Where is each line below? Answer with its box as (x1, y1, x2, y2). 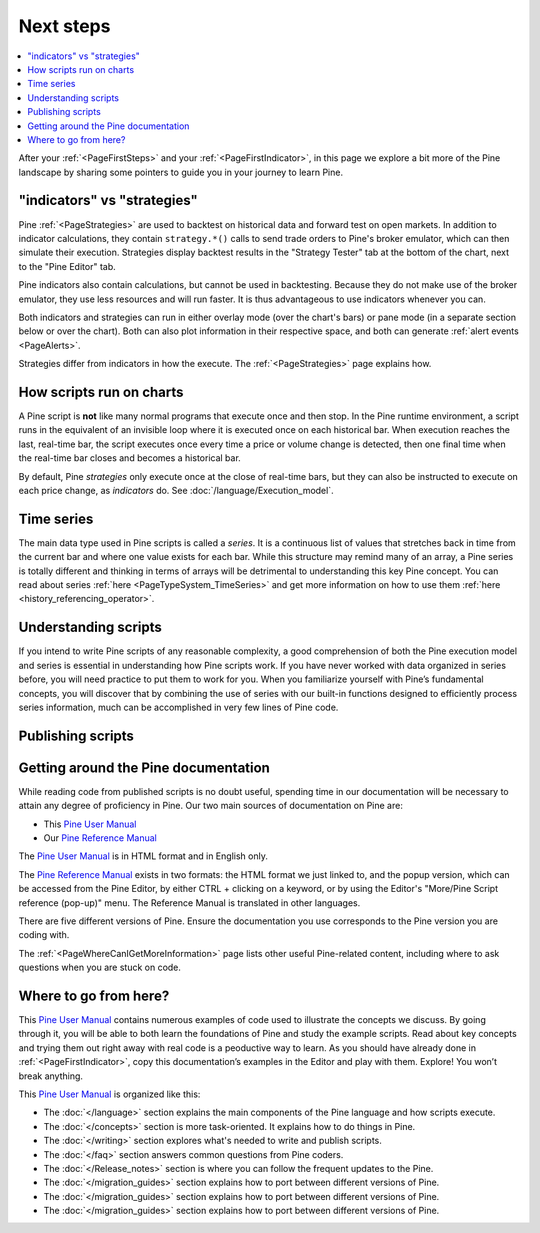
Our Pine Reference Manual (43, 831, 157, 844)
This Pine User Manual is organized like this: (18, 1088, 201, 1100)
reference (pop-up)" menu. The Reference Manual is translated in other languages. (18, 896, 361, 909)
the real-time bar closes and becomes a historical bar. (18, 452, 242, 464)
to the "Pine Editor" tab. (18, 260, 117, 272)
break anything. (18, 1070, 84, 1082)
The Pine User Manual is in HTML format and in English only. (18, 850, 269, 862)
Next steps (18, 15, 111, 37)
